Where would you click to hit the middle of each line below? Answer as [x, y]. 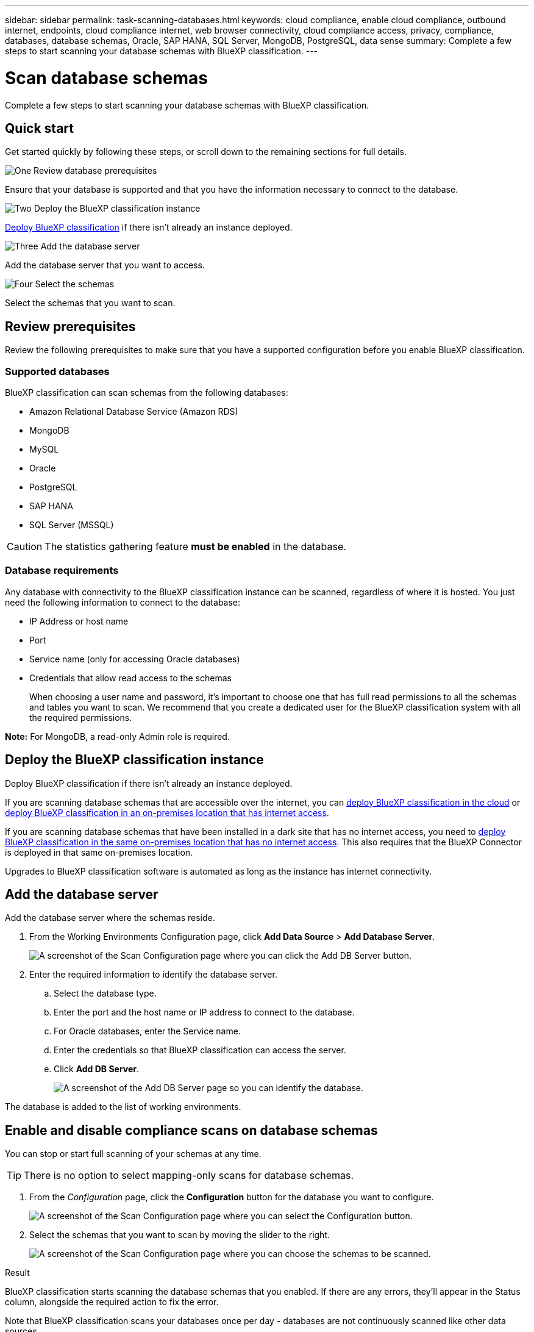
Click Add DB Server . [97, 1069]
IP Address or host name [79, 621]
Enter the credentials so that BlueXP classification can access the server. [200, 1050]
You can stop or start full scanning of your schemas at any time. [133, 1154]
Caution [25, 546]
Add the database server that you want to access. [105, 265]
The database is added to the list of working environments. [123, 1107]
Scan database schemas [106, 78]
